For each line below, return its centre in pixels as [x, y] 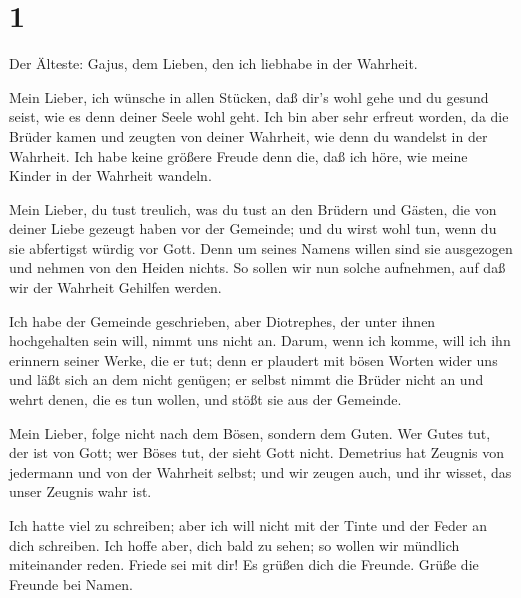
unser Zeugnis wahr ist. [80, 491]
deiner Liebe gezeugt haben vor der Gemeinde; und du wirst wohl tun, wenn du [253, 228]
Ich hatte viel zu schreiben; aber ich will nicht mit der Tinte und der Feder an [248, 525]
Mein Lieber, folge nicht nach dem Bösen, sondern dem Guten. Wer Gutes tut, [250, 432]
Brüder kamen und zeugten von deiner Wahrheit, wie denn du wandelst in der [248, 135]
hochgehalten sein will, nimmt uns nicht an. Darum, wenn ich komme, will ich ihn [260, 340]
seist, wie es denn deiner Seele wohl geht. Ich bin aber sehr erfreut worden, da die [259, 116]
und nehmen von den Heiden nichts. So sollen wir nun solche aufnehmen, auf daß [257, 267]
